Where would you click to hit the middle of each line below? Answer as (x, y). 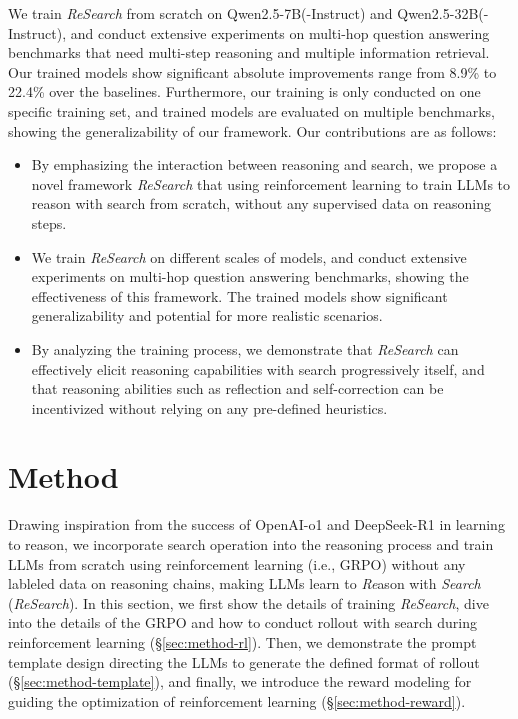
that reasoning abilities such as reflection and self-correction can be (237, 388)
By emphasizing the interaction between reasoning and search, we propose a (264, 164)
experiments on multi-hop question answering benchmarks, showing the (250, 276)
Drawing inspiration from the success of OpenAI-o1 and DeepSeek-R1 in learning (256, 524)
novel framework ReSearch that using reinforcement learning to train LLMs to (271, 183)
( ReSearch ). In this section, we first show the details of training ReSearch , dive (248, 602)
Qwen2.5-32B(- (443, 13)
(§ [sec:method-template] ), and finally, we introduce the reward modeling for (240, 681)
